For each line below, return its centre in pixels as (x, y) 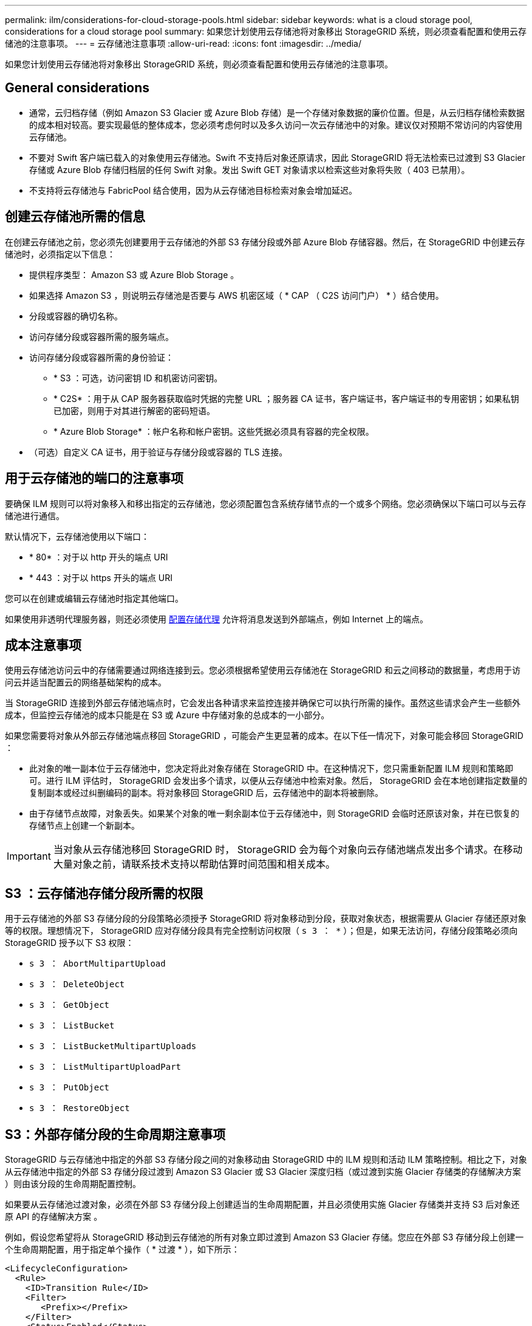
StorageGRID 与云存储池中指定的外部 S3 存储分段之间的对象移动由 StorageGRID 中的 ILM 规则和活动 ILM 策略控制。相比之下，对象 (266, 1160)
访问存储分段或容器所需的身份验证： (101, 357)
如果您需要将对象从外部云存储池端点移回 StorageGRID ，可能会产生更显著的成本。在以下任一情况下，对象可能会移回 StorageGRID (264, 736)
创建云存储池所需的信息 (75, 217)
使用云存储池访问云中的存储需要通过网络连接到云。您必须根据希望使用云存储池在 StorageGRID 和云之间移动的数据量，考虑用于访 (263, 670)
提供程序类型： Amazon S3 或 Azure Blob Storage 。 (134, 274)
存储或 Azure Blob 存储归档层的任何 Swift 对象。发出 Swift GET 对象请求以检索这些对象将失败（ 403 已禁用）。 (250, 169)
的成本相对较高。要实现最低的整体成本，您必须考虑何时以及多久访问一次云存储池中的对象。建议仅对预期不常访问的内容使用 (276, 124)
